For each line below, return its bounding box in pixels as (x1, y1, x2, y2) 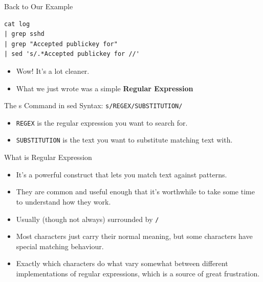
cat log (4, 20, 30, 28)
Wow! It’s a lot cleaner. (16, 65, 90, 76)
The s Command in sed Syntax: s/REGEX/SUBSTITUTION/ (4, 100, 183, 111)
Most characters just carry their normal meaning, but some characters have (16, 231, 253, 241)
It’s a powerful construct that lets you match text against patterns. (16, 169, 227, 179)
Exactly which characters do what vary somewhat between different (16, 258, 228, 269)
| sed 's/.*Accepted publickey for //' (4, 50, 140, 58)
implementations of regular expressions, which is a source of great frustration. (16, 268, 260, 278)
